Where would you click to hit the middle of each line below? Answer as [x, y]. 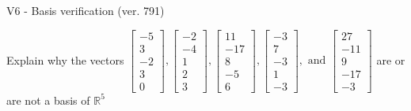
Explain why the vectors [65, 59]
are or [391, 59]
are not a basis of [48, 100]
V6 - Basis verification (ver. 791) [86, 10]
